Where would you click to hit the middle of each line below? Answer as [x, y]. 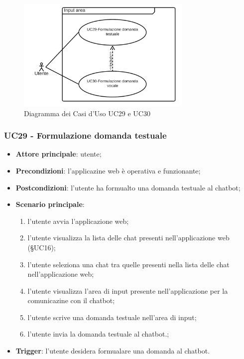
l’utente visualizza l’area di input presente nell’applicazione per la [128, 290]
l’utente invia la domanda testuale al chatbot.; [98, 334]
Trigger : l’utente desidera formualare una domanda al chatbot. [113, 351]
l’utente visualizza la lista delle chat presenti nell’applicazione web [128, 238]
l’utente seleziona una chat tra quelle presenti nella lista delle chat [128, 264]
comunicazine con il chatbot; [71, 300]
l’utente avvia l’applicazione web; [78, 221]
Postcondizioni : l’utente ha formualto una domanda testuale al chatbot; [128, 187]
